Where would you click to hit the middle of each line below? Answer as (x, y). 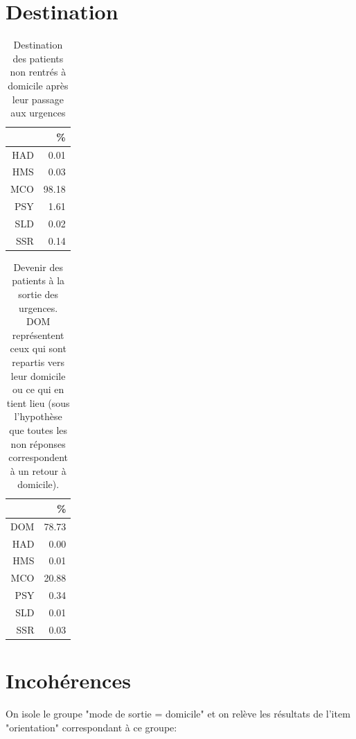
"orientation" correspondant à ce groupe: (91, 727)
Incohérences (68, 680)
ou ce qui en (38, 389)
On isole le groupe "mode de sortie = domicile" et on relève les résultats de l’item (178, 714)
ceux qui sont (38, 348)
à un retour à (38, 470)
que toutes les (38, 429)
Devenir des (38, 267)
